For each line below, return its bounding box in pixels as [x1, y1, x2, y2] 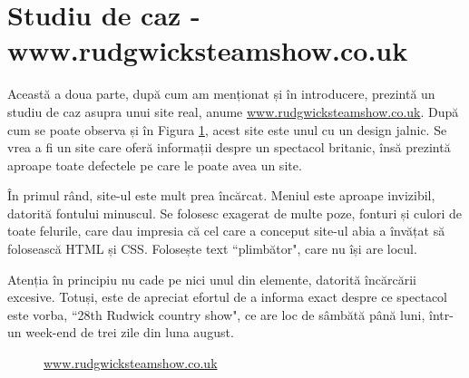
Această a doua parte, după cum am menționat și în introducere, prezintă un [7, 84, 435, 103]
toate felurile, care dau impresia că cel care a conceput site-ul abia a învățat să [7, 221, 445, 240]
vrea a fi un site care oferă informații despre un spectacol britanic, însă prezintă [7, 138, 451, 157]
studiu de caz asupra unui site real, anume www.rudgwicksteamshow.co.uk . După [7, 102, 459, 121]
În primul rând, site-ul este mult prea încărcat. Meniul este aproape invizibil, [7, 186, 435, 205]
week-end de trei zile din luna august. [25, 323, 234, 342]
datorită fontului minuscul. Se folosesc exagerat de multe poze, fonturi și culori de [7, 203, 462, 222]
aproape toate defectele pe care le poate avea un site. [7, 155, 302, 174]
